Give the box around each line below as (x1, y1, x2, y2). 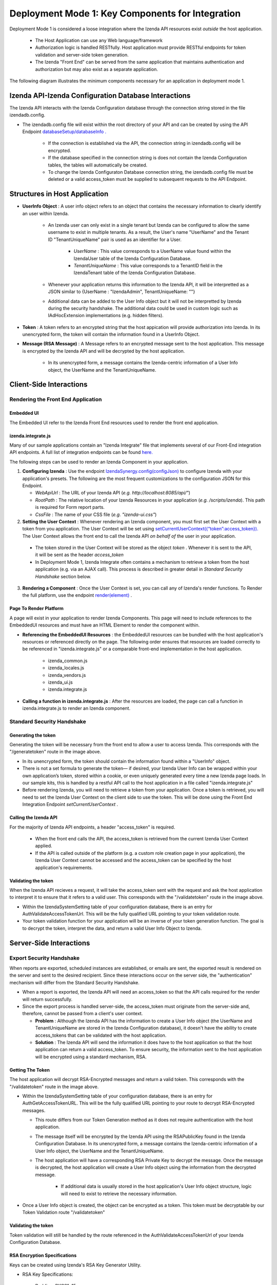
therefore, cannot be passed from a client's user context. (22, 1011, 143, 1017)
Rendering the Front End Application (9, 396, 102, 403)
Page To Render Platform (9, 605, 64, 612)
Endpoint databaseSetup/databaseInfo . (22, 128, 107, 135)
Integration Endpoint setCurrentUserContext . (22, 801, 118, 807)
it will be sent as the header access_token (35, 552, 124, 558)
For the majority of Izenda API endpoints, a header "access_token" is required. (9, 824, 175, 830)
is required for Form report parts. (35, 504, 105, 510)
